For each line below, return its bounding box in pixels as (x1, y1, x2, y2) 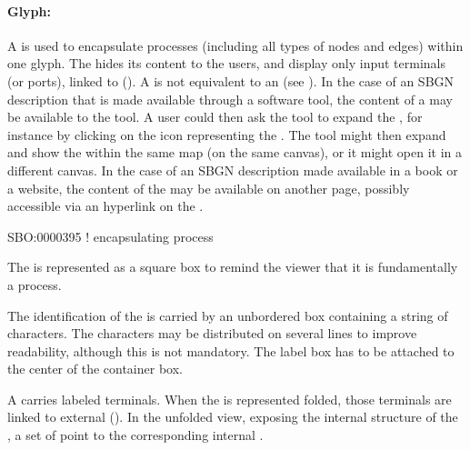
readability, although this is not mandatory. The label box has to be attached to (7, 341, 455, 360)
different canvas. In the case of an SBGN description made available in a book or (7, 160, 458, 179)
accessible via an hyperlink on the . (7, 196, 204, 215)
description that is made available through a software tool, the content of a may (7, 89, 453, 108)
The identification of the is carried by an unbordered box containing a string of (7, 305, 448, 325)
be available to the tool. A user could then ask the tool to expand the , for (7, 107, 423, 126)
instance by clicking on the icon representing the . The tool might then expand (7, 125, 446, 144)
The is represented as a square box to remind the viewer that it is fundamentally (7, 257, 458, 276)
